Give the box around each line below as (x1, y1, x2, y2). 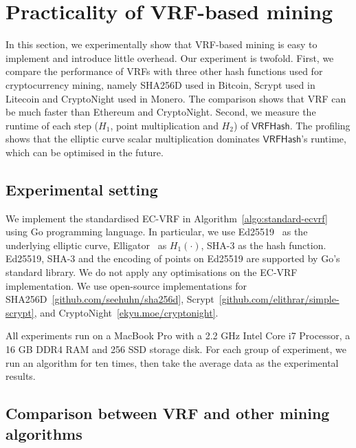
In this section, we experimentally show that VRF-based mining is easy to (5, 37, 318, 52)
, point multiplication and (110, 118, 219, 132)
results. (5, 369, 36, 383)
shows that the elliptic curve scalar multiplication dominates (5, 131, 260, 146)
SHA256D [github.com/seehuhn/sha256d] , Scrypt (5, 292, 214, 306)
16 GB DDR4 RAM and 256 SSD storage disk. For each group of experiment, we (5, 342, 347, 356)
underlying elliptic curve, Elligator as (5, 237, 167, 252)
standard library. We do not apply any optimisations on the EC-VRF (5, 265, 298, 279)
